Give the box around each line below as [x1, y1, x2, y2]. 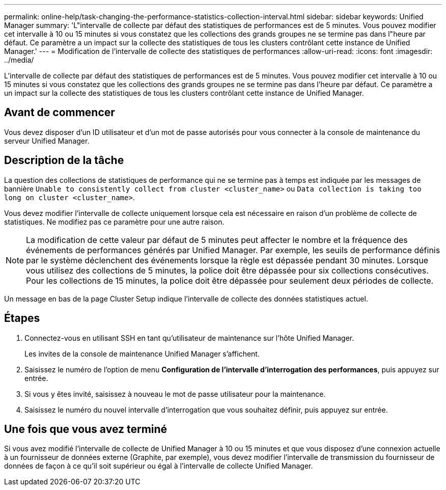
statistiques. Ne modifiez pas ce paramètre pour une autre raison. [4, 217, 225, 226]
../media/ [4, 56, 34, 64]
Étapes [4, 312, 40, 325]
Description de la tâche [4, 154, 124, 167]
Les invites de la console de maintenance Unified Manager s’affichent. [24, 349, 260, 358]
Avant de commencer [4, 106, 115, 119]
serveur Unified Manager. [4, 136, 90, 145]
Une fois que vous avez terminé [4, 422, 168, 435]
